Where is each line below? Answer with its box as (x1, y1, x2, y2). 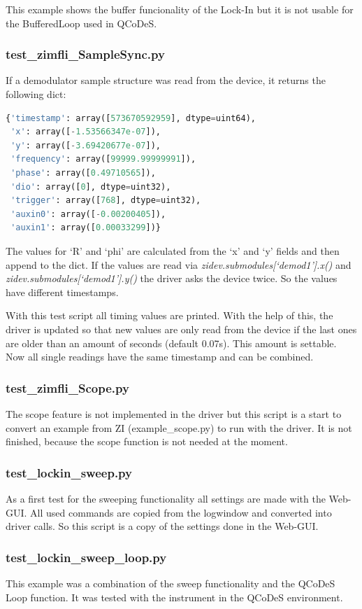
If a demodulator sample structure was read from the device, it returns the (6, 73, 326, 87)
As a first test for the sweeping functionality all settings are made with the (6, 491, 326, 505)
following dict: (6, 87, 66, 101)
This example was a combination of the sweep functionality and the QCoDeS (6, 575, 335, 590)
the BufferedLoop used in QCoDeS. (6, 15, 157, 30)
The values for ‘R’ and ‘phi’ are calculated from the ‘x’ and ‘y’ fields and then (6, 243, 340, 258)
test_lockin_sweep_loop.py (6, 548, 167, 566)
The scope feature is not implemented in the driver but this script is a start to (6, 406, 342, 421)
